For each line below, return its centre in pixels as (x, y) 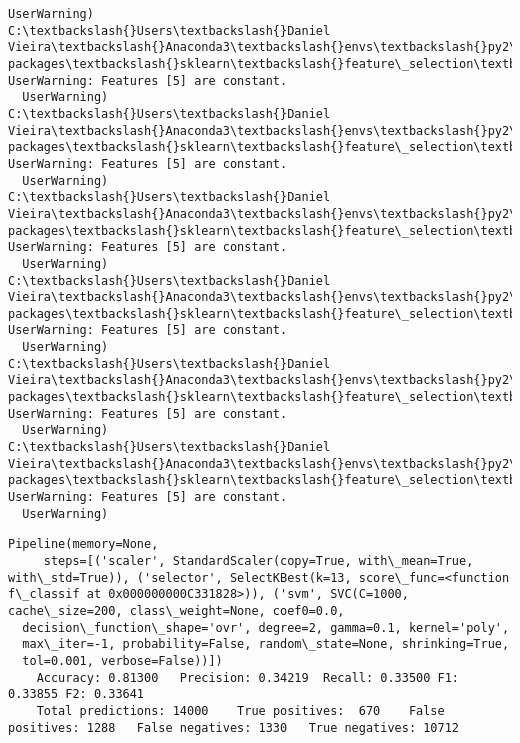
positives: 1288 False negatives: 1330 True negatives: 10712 (234, 727)
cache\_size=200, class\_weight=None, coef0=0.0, (176, 610)
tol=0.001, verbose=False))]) (122, 660)
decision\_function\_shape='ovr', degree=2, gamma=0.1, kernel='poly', (266, 627)
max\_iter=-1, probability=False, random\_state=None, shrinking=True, (266, 644)
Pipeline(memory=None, (83, 544)
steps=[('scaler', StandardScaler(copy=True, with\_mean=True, (258, 561)
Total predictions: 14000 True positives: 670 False (240, 710)
